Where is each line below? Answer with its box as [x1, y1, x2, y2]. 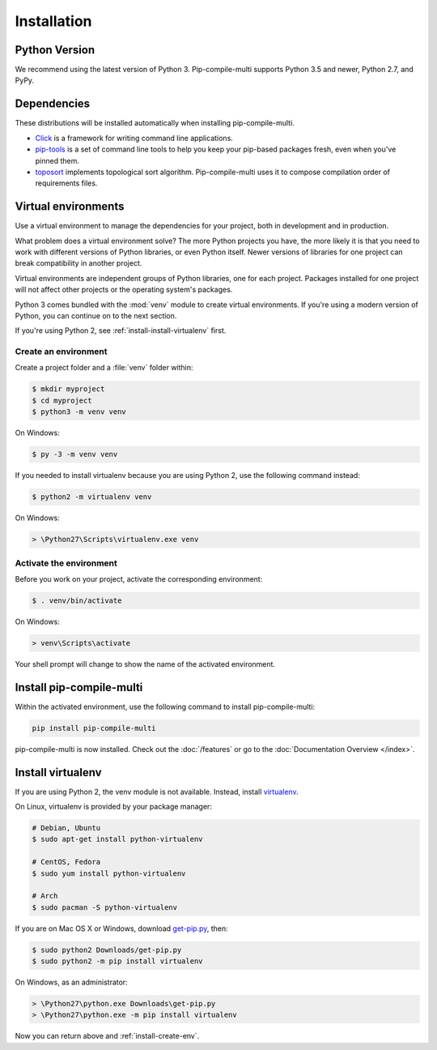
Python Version [15, 43, 95, 57]
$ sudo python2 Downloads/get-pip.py [32, 945, 182, 954]
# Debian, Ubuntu [32, 823, 101, 832]
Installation [15, 12, 92, 30]
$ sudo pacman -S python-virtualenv [32, 903, 178, 911]
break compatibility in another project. [15, 258, 142, 268]
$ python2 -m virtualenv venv [32, 493, 152, 502]
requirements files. [35, 178, 98, 188]
